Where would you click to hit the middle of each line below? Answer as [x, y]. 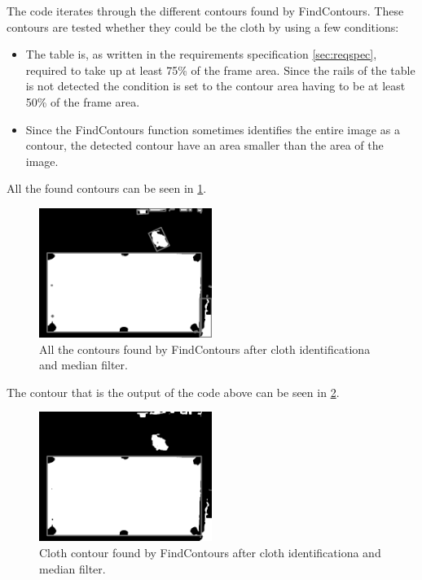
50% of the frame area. [83, 101]
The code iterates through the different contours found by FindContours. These [205, 11]
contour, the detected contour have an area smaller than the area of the [204, 145]
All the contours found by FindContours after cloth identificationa [205, 349]
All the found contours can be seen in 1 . [107, 188]
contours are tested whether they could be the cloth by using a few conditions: [203, 26]
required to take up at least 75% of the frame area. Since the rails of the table [220, 70]
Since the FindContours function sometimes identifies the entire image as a [213, 129]
